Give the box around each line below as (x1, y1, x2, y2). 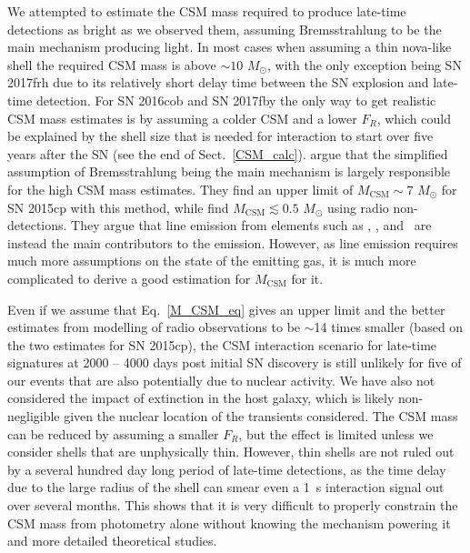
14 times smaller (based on (314, 317, 464, 337)
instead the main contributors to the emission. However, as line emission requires (7, 233, 458, 252)
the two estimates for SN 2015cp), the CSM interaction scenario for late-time (7, 335, 437, 354)
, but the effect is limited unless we (238, 424, 434, 443)
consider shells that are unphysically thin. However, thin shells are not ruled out (7, 442, 455, 461)
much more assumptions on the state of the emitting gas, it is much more (7, 251, 416, 270)
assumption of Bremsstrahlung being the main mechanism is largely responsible (7, 162, 451, 181)
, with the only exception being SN (266, 55, 462, 74)
